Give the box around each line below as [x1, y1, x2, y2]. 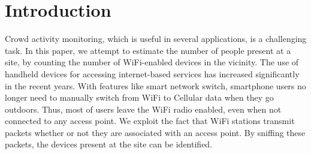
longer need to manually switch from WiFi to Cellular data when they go [5, 91, 274, 104]
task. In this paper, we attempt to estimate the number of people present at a [5, 44, 291, 56]
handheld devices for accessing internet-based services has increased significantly [5, 67, 300, 80]
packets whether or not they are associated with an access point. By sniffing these [5, 126, 306, 138]
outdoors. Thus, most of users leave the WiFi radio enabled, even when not [5, 102, 282, 115]
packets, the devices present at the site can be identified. [5, 138, 213, 150]
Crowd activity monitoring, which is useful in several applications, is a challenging [5, 32, 307, 45]
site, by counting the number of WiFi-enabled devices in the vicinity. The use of [5, 56, 299, 68]
